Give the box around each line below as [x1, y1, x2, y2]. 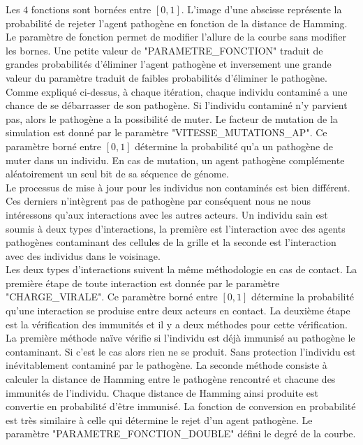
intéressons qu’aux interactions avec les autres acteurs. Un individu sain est [6, 207, 328, 221]
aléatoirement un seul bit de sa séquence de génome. [6, 166, 229, 181]
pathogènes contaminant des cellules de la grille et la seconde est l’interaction [6, 235, 336, 249]
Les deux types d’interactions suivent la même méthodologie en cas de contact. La [6, 262, 357, 277]
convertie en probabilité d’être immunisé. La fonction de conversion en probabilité [6, 399, 356, 414]
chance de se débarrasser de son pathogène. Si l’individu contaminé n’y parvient [6, 98, 348, 112]
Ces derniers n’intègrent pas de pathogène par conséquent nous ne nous [6, 194, 311, 208]
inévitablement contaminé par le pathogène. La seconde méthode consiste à [6, 358, 327, 372]
